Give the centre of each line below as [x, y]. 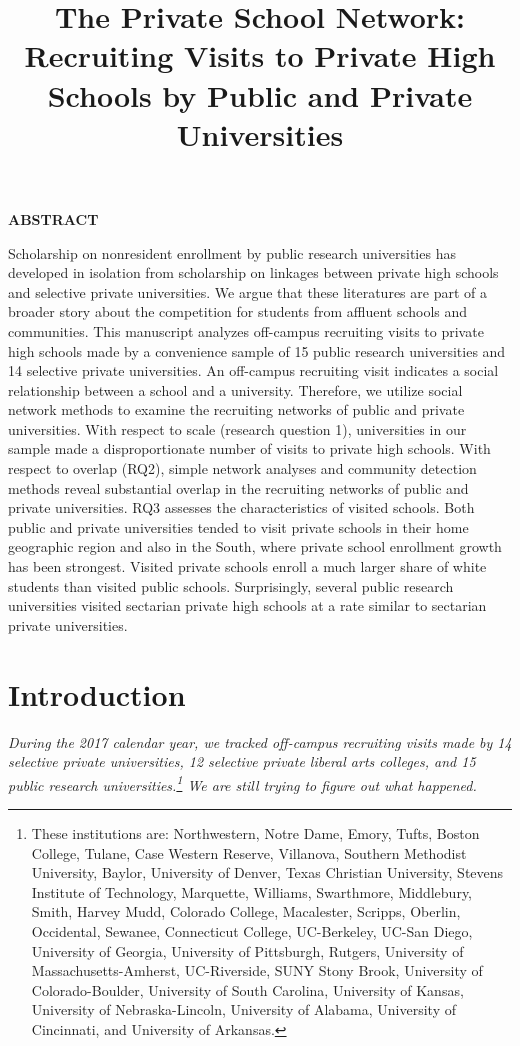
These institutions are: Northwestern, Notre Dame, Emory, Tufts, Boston [255, 832]
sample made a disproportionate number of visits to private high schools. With [249, 448]
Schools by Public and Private [260, 94]
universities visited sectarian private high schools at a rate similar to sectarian [247, 605]
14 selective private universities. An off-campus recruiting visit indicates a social [253, 370]
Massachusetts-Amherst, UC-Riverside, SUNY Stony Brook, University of [257, 970]
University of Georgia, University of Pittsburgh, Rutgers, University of [247, 950]
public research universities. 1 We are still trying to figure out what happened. [242, 783]
